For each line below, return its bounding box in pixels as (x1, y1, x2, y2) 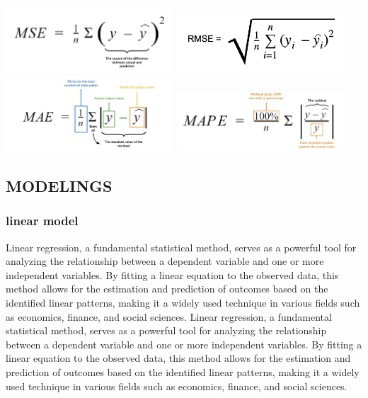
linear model (6, 212, 79, 229)
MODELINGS (6, 175, 113, 197)
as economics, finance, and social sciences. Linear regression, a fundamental (6, 309, 332, 324)
